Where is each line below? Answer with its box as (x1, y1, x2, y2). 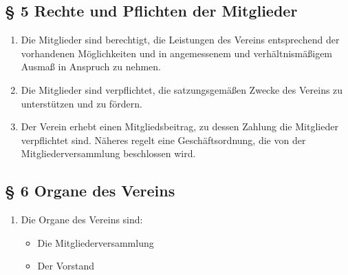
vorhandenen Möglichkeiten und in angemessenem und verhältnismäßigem (21, 45, 333, 60)
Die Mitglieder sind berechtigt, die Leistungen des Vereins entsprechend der (21, 32, 340, 47)
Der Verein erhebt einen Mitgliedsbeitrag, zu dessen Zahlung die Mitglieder (21, 119, 338, 134)
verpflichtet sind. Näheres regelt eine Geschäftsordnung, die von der (21, 132, 306, 147)
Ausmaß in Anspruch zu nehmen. (21, 59, 161, 74)
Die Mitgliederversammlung (37, 235, 154, 249)
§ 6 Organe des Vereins (5, 180, 175, 201)
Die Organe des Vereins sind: (21, 212, 143, 227)
